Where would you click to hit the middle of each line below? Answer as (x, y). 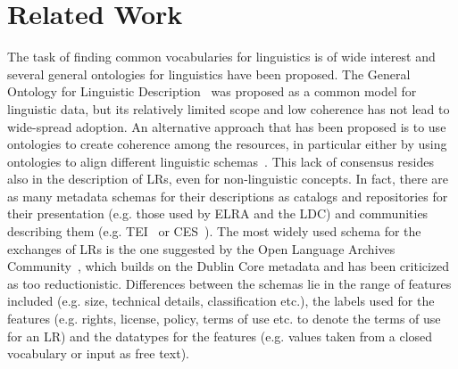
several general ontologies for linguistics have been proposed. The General (209, 74)
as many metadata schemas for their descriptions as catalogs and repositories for (228, 196)
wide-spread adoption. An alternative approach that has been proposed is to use (227, 126)
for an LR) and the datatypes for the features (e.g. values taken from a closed (220, 336)
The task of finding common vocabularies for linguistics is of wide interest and (221, 57)
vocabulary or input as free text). (98, 353)
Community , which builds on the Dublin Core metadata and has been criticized (229, 266)
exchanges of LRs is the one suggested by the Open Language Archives (201, 248)
